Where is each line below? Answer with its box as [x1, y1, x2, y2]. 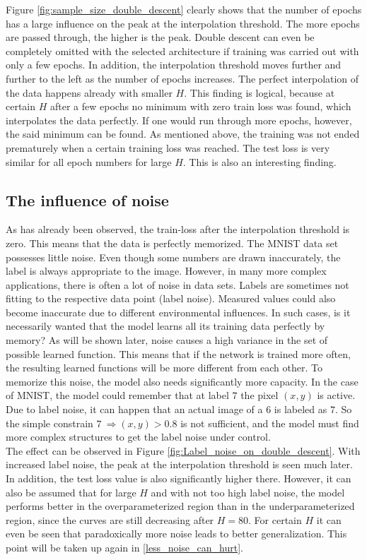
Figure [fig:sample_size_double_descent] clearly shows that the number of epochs [6, 2, 362, 16]
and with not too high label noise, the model [151, 484, 345, 499]
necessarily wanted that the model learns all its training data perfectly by [6, 318, 325, 333]
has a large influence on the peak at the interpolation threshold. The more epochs [6, 16, 360, 30]
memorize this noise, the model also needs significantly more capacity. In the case [6, 374, 359, 388]
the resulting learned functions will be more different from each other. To [6, 360, 322, 375]
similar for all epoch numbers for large [6, 154, 172, 169]
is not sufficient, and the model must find [180, 415, 359, 430]
